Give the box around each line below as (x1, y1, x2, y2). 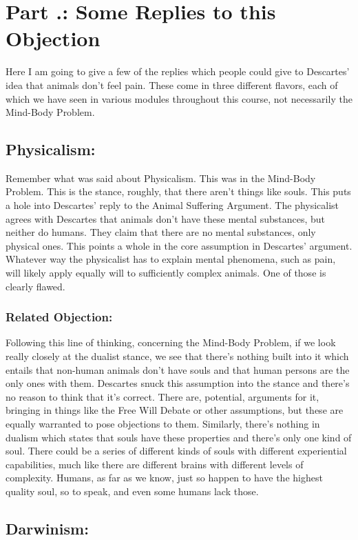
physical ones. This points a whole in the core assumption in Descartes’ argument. (6, 238, 352, 252)
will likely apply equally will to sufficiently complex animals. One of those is (6, 266, 326, 280)
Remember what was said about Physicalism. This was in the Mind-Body (6, 170, 316, 185)
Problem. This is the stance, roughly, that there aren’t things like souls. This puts (6, 184, 351, 199)
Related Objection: (6, 308, 113, 326)
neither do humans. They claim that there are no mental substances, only (6, 225, 316, 239)
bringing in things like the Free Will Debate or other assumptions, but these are (6, 403, 344, 417)
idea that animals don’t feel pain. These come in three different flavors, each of (6, 77, 338, 92)
